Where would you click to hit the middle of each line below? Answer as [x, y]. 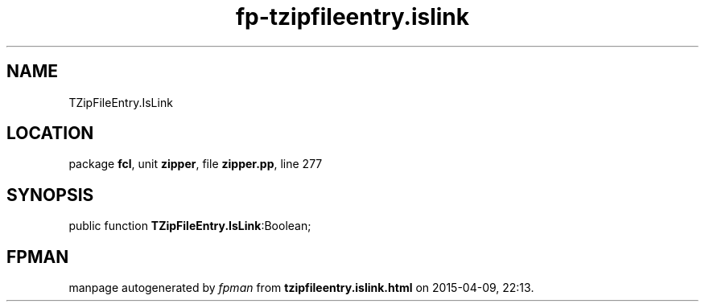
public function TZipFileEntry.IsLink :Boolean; [190, 226]
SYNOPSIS [50, 195]
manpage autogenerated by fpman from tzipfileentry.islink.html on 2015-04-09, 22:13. [301, 288]
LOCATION [50, 133]
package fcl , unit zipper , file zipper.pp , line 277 [196, 164]
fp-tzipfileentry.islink [352, 17]
